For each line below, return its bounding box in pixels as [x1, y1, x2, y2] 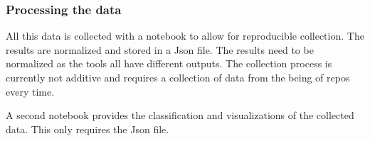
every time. [6, 84, 55, 98]
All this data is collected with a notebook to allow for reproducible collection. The [6, 28, 364, 43]
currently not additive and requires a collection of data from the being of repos [6, 70, 350, 84]
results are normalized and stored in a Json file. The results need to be [6, 42, 314, 57]
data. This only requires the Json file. [6, 121, 169, 136]
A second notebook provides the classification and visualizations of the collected [6, 108, 354, 123]
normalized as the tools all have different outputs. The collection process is [6, 56, 332, 71]
